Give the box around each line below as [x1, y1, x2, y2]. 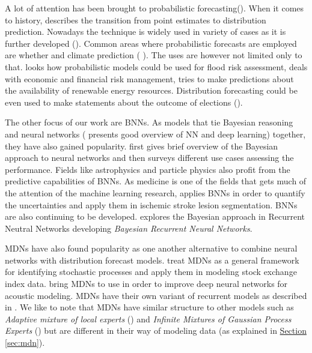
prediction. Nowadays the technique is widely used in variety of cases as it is [5, 25, 286, 38]
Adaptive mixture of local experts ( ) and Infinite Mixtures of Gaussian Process [5, 312, 292, 325]
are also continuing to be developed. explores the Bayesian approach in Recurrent [5, 210, 305, 223]
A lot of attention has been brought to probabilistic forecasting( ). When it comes [5, 2, 304, 14]
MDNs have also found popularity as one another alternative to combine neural [5, 242, 298, 255]
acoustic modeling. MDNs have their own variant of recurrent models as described [5, 289, 307, 301]
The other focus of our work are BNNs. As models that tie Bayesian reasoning [5, 116, 293, 128]
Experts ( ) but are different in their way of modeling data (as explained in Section [5, 324, 307, 337]
